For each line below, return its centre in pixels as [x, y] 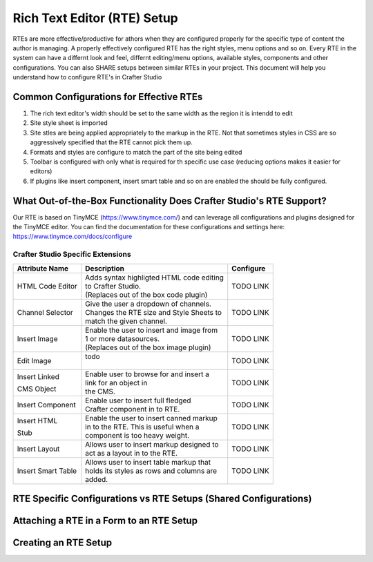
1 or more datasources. [123, 338]
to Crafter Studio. [113, 286]
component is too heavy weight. [137, 435]
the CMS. [100, 391]
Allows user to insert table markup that [148, 462]
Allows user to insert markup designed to [152, 444]
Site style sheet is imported [69, 123]
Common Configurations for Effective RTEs [108, 97]
